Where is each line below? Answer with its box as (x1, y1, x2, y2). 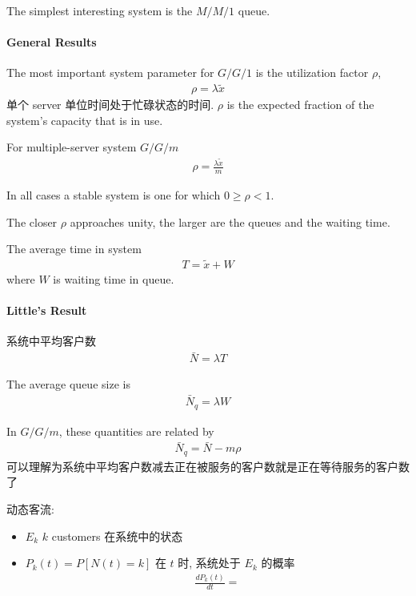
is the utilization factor (255, 64, 369, 81)
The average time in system (6, 240, 142, 257)
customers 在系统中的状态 (51, 527, 183, 544)
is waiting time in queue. (53, 270, 174, 287)
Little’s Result (6, 302, 87, 319)
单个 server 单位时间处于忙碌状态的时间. (6, 96, 214, 113)
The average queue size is (6, 376, 130, 393)
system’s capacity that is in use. (6, 111, 163, 128)
